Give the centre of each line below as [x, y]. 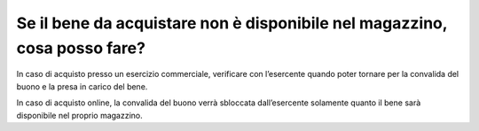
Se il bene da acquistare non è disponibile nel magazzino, [232, 23]
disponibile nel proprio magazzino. [80, 115]
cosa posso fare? [81, 48]
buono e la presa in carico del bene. [82, 86]
